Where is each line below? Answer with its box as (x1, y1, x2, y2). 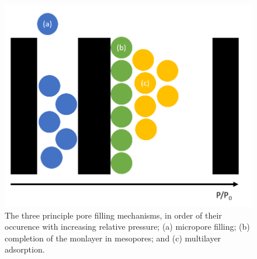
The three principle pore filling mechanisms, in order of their (5, 209, 222, 221)
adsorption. (5, 243, 45, 255)
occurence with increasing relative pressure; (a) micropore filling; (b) (5, 220, 250, 233)
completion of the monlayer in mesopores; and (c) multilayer (5, 231, 221, 244)
